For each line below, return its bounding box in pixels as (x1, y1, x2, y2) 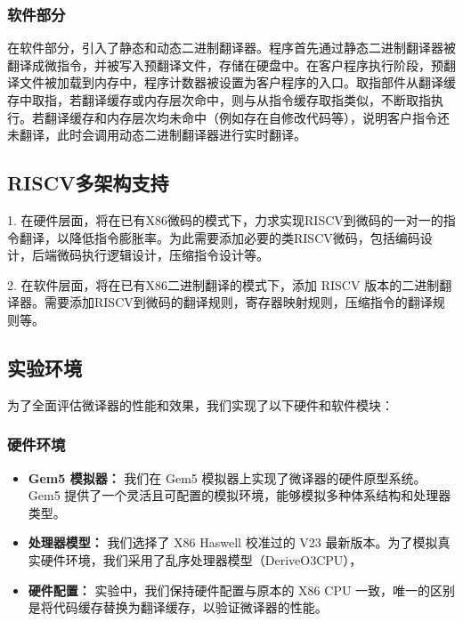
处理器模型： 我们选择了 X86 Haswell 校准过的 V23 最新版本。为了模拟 (28, 533, 438, 552)
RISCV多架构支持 (7, 169, 169, 197)
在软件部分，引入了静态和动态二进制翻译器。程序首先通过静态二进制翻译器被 (7, 38, 456, 57)
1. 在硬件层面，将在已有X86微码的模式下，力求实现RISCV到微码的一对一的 (7, 210, 443, 229)
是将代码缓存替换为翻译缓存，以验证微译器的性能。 (28, 598, 328, 617)
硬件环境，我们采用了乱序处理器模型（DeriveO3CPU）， (40, 550, 362, 569)
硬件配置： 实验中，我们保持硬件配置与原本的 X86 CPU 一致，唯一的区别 (28, 580, 456, 599)
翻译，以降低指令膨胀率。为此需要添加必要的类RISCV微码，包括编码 (19, 228, 420, 246)
